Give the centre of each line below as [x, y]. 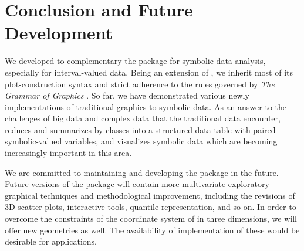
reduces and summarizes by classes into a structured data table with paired [140, 129]
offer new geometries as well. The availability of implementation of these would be [152, 230]
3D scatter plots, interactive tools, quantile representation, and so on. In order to [151, 207]
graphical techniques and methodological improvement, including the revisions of [150, 195]
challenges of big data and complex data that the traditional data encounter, [143, 118]
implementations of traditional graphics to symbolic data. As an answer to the [146, 106]
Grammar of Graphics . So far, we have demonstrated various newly [127, 95]
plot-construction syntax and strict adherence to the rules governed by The [140, 84]
